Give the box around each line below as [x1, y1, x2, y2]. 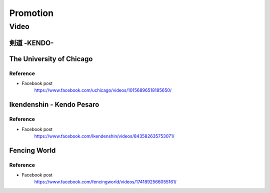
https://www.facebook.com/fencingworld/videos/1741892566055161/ [34, 179, 177, 185]
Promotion [9, 7, 54, 18]
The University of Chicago [9, 54, 93, 63]
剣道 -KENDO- [9, 38, 54, 47]
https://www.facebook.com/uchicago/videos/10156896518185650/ [34, 87, 172, 93]
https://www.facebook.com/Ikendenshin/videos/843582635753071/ [34, 133, 174, 139]
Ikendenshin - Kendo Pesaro [9, 100, 99, 109]
